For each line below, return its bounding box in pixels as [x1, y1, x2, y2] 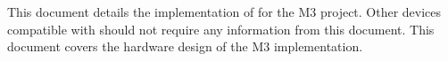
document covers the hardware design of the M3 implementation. [7, 37, 363, 56]
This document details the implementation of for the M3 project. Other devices [7, 3, 442, 20]
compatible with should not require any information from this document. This [7, 19, 435, 38]
